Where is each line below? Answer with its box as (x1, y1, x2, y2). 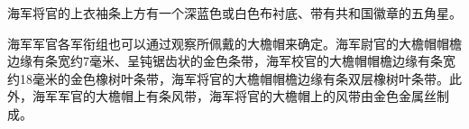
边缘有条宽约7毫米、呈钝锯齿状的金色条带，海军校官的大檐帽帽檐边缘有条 (7, 51, 443, 70)
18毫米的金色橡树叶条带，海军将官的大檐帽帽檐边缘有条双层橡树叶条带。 (19, 69, 449, 88)
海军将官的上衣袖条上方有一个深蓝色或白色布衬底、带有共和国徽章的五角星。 (7, 4, 462, 22)
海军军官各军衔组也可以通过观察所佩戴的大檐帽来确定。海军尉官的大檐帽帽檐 (7, 33, 462, 52)
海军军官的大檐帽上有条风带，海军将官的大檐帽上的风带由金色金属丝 (32, 87, 437, 106)
